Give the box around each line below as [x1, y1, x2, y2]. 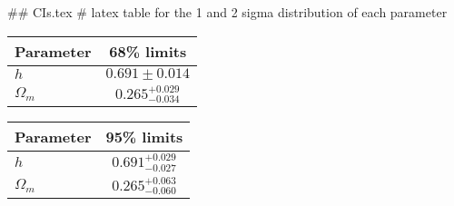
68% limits [109, 40, 187, 62]
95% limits [105, 126, 183, 148]
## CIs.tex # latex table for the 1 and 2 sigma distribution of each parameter [7, 3, 448, 21]
